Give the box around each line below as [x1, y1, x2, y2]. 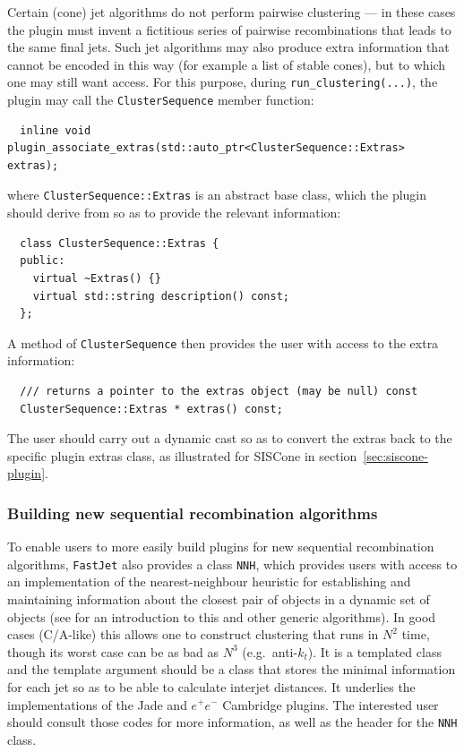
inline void [20, 124, 91, 137]
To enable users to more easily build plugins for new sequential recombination [7, 537, 434, 556]
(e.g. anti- [242, 642, 298, 661]
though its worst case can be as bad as [7, 642, 219, 661]
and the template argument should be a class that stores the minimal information [7, 660, 456, 679]
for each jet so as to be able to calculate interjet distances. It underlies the [7, 677, 416, 696]
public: [20, 254, 65, 268]
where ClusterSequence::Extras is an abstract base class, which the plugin [7, 185, 427, 204]
